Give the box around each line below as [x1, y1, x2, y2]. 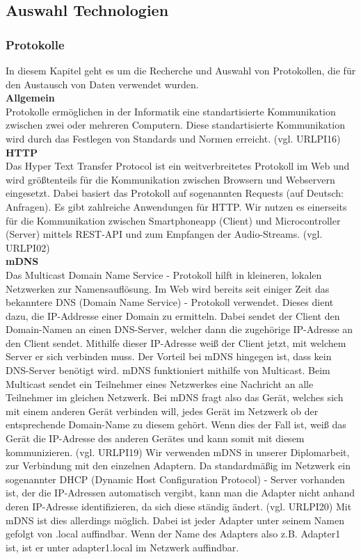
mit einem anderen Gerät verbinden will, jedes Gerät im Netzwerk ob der [6, 403, 319, 418]
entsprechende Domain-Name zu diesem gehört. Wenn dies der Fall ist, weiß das [6, 417, 346, 432]
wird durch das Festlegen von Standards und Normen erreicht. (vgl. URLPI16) [6, 131, 341, 145]
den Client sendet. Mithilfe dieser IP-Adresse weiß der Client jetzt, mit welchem [6, 335, 346, 350]
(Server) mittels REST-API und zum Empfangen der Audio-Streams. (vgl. [6, 227, 323, 241]
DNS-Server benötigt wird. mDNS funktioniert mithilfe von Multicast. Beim [6, 363, 330, 378]
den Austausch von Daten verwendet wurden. [6, 76, 199, 91]
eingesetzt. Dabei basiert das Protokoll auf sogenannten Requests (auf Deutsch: [6, 186, 344, 200]
